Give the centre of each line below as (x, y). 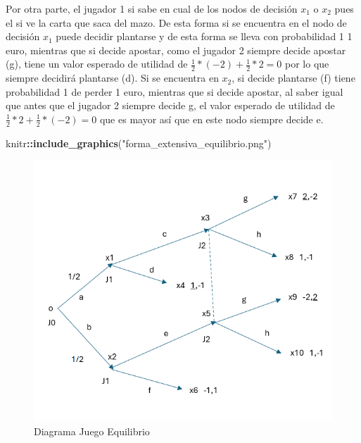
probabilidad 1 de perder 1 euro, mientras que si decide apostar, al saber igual (175, 91)
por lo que (307, 64)
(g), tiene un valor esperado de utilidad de (97, 64)
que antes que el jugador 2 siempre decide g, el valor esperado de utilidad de (170, 105)
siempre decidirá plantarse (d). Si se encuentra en (112, 78)
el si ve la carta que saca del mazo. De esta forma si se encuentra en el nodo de (176, 22)
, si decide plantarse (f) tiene (293, 78)
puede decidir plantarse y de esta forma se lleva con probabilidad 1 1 (204, 36)
